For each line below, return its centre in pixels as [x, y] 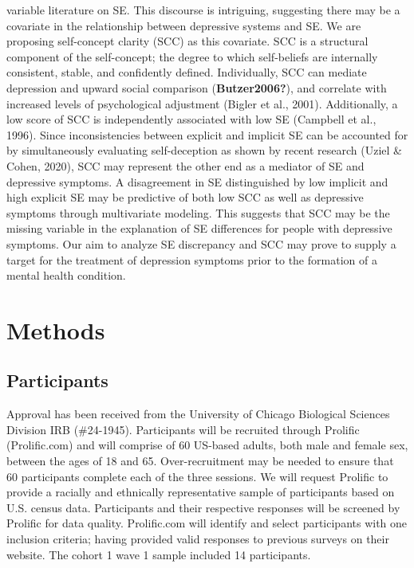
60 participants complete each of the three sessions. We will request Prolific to [197, 476]
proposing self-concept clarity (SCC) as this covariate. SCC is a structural [187, 41]
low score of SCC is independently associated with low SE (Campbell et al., [191, 119]
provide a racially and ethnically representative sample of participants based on [201, 492]
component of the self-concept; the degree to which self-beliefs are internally [192, 56]
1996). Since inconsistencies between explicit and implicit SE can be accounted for [207, 134]
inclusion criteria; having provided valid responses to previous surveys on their [198, 539]
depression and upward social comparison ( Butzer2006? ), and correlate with [197, 87]
